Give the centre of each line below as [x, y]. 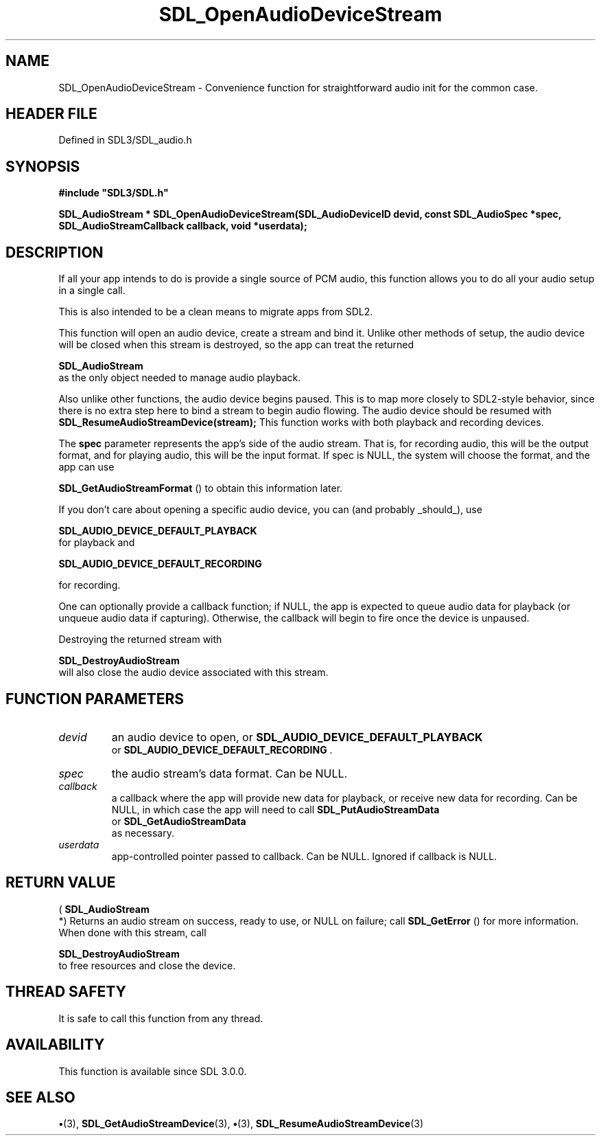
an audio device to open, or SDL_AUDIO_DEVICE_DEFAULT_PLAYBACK [297, 737]
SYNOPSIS [43, 166]
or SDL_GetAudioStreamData [179, 821]
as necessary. [143, 833]
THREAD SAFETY [66, 992]
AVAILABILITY [55, 1045]
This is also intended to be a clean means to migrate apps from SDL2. [216, 312]
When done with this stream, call [132, 932]
